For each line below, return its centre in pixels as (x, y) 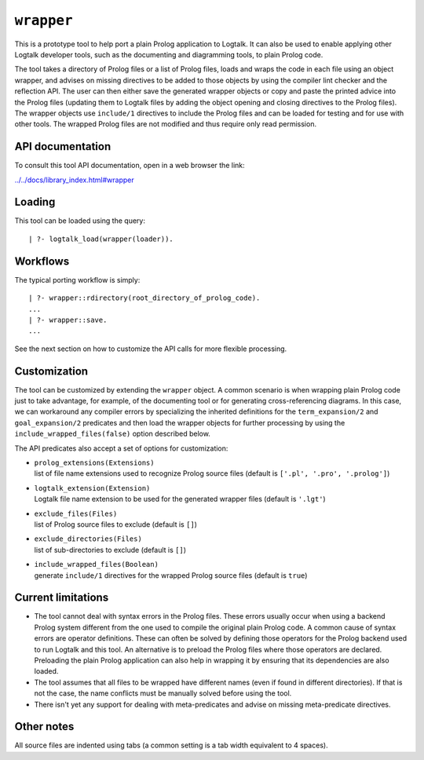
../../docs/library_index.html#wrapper (74, 180)
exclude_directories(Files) (88, 539)
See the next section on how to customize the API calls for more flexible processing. (151, 349)
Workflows (42, 261)
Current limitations (62, 598)
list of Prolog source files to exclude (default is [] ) (116, 524)
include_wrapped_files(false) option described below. (113, 434)
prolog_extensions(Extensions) (94, 462)
